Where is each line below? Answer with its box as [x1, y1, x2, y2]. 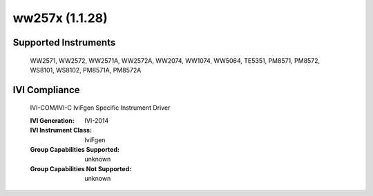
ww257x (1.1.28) [12, 10, 108, 26]
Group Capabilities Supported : [30, 145, 120, 153]
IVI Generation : [30, 116, 75, 124]
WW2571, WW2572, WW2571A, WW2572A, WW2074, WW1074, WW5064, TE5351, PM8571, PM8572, [30, 56, 321, 65]
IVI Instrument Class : [30, 126, 93, 135]
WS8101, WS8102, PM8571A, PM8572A [30, 66, 142, 74]
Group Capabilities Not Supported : [30, 164, 132, 173]
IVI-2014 [84, 116, 109, 124]
